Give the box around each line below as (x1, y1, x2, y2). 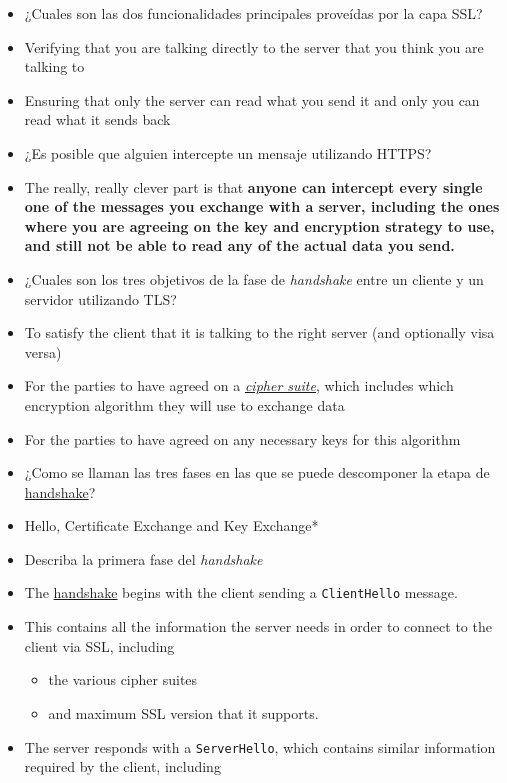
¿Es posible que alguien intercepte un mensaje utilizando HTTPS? (24, 142, 432, 163)
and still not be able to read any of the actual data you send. (24, 235, 455, 256)
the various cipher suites (48, 669, 198, 690)
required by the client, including (24, 756, 221, 777)
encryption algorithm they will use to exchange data (24, 394, 345, 415)
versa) (24, 341, 62, 362)
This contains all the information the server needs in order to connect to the (24, 616, 492, 637)
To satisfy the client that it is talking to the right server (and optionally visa (24, 322, 495, 343)
